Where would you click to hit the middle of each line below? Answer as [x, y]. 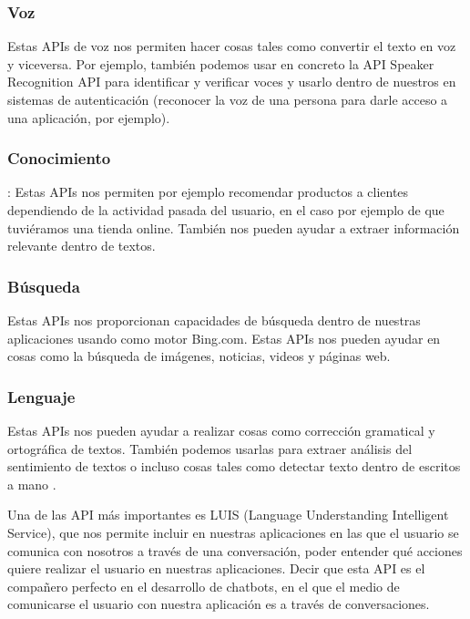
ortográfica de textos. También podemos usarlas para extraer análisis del [210, 448]
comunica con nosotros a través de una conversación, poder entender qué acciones [235, 550]
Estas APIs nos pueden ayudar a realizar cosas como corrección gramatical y [221, 430]
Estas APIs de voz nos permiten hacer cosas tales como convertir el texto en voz [232, 46]
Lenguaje [41, 396]
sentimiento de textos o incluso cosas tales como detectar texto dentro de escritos [234, 466]
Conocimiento [59, 158]
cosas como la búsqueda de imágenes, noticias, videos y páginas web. [199, 356]
